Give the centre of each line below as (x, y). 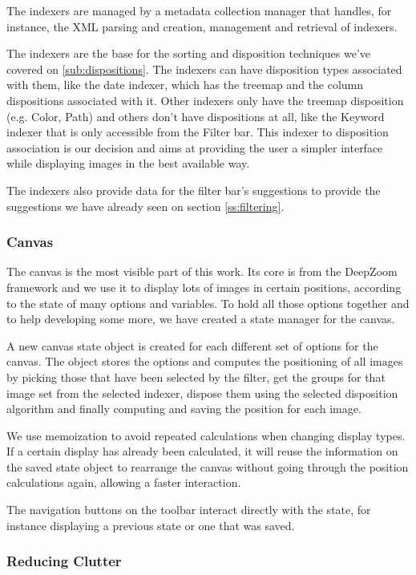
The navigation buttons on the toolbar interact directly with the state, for (189, 510)
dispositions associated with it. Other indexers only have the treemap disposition (205, 100)
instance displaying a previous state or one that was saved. (151, 525)
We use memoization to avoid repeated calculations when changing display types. (206, 435)
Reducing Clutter (64, 561)
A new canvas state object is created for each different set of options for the (192, 345)
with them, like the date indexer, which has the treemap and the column (185, 85)
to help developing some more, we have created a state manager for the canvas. (201, 319)
